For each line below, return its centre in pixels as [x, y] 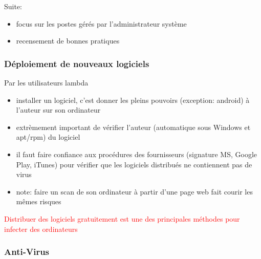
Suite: [13, 6]
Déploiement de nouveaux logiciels [77, 63]
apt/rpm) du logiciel [48, 137]
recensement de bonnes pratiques [68, 41]
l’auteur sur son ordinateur [58, 110]
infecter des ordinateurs [41, 229]
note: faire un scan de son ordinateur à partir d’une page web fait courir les [134, 191]
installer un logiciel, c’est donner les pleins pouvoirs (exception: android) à [133, 100]
